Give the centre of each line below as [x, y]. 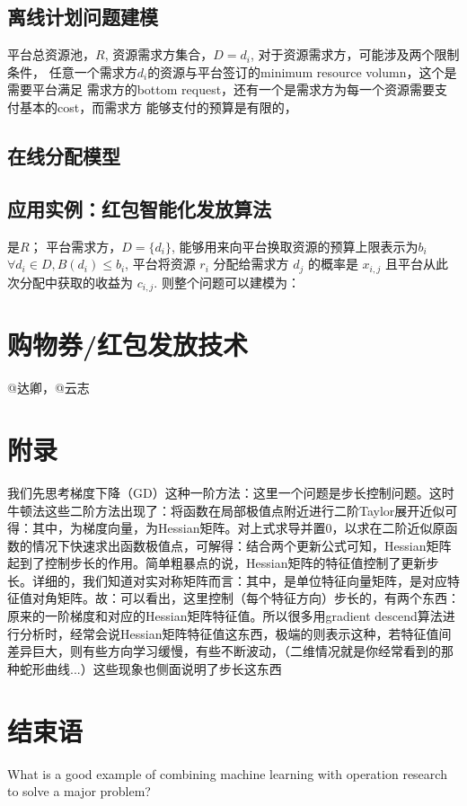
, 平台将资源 [160, 264]
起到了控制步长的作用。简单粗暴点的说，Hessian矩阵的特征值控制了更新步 [223, 563]
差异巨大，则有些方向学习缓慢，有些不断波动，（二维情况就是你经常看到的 [224, 651]
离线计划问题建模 [83, 17]
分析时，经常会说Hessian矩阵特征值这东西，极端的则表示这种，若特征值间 [235, 633]
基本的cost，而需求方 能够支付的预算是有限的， [158, 106]
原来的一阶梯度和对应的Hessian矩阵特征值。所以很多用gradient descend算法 [225, 616]
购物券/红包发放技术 [128, 345]
